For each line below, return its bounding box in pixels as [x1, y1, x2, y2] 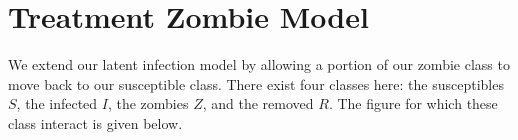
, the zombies [107, 93, 189, 114]
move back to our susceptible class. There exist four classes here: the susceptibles [8, 73, 504, 94]
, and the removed [202, 93, 314, 114]
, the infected [16, 93, 98, 114]
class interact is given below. [8, 112, 183, 133]
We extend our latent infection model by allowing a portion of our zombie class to [8, 54, 510, 75]
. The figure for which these [328, 93, 498, 114]
